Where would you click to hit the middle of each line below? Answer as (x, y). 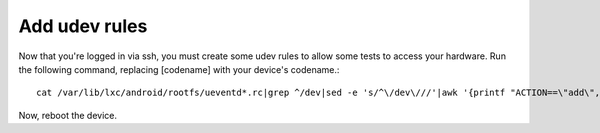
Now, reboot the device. (68, 115)
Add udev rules (83, 26)
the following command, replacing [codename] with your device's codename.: (179, 69)
